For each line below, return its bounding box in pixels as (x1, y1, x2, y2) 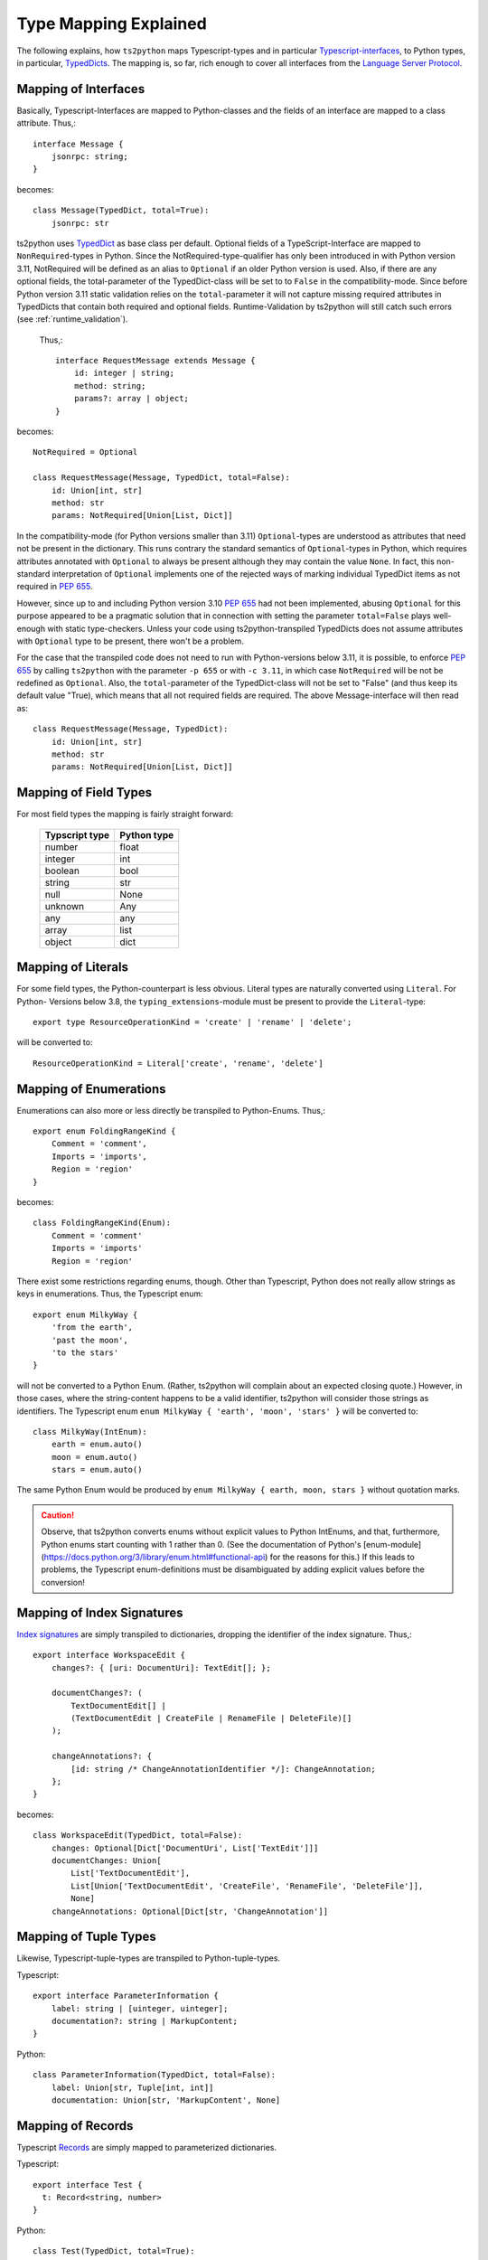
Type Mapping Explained (16, 14, 207, 33)
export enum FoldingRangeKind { (33, 1126, 176, 1136)
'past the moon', (51, 1334, 128, 1345)
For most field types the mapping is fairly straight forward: (16, 809, 234, 820)
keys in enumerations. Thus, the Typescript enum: (16, 1288, 203, 1299)
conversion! (41, 1577, 85, 1587)
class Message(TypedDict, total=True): (33, 205, 210, 216)
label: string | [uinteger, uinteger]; (51, 2003, 229, 2013)
